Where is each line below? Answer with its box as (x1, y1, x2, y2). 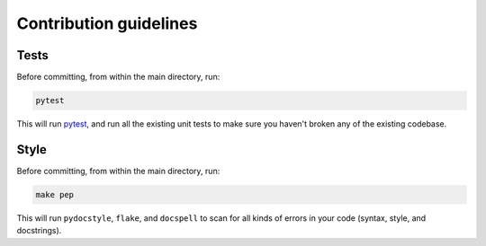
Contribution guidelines (16, 13, 198, 33)
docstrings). (16, 225, 62, 236)
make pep (35, 189, 75, 199)
